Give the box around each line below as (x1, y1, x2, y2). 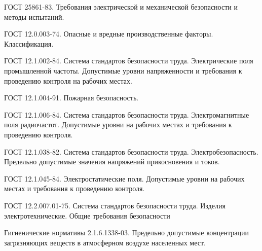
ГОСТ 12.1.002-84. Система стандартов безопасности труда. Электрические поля (4, 55, 253, 66)
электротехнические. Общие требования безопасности (4, 210, 170, 221)
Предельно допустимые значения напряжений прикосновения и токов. (4, 156, 220, 167)
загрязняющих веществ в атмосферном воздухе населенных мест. (4, 237, 206, 247)
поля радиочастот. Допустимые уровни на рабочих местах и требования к (4, 119, 232, 130)
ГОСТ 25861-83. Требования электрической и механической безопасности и (4, 2, 238, 12)
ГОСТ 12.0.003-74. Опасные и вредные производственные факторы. (4, 28, 213, 39)
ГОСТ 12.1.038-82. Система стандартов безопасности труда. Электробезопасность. (4, 146, 258, 157)
